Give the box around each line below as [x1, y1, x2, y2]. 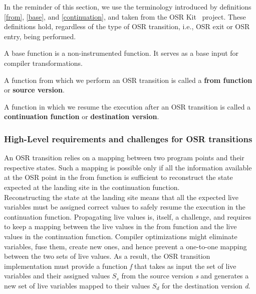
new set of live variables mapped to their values [4, 280, 150, 290]
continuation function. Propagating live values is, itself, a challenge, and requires [4, 211, 251, 222]
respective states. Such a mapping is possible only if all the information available [4, 162, 252, 172]
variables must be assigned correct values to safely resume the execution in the [4, 202, 245, 212]
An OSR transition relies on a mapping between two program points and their [4, 152, 244, 163]
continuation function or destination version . [4, 111, 159, 122]
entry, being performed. [4, 31, 76, 41]
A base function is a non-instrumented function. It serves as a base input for [4, 48, 239, 58]
